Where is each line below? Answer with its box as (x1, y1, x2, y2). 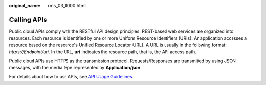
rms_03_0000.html (48, 3, 86, 8)
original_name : (9, 3, 41, 8)
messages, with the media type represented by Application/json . (9, 64, 142, 70)
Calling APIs (9, 15, 48, 24)
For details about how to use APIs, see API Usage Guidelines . (9, 74, 133, 80)
